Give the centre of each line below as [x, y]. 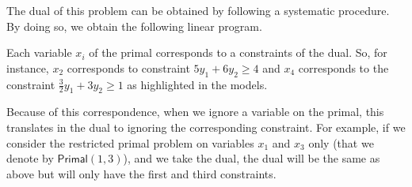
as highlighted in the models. [197, 84]
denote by [30, 158]
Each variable [39, 52]
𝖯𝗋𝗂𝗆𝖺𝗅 [72, 160]
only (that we [341, 142]
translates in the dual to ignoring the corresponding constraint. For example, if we [206, 127]
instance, [28, 67]
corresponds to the [343, 67]
